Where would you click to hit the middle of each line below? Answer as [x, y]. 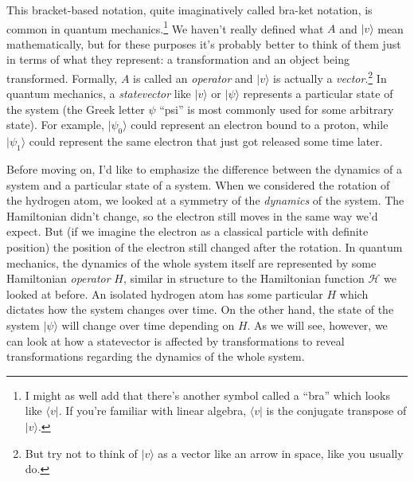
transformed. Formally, [62, 78]
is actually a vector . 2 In [330, 77]
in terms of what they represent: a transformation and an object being [178, 59]
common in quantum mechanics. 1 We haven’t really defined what [165, 27]
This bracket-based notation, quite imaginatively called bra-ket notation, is [189, 10]
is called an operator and [193, 78]
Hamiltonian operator [59, 278]
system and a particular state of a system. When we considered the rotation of [198, 184]
